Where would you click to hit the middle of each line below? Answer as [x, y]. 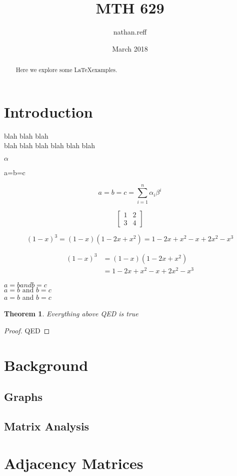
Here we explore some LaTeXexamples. [66, 70]
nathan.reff [130, 32]
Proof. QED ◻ [27, 330]
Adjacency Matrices [74, 463]
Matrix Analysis [47, 426]
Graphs [23, 397]
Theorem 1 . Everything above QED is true [71, 314]
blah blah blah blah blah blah [50, 145]
